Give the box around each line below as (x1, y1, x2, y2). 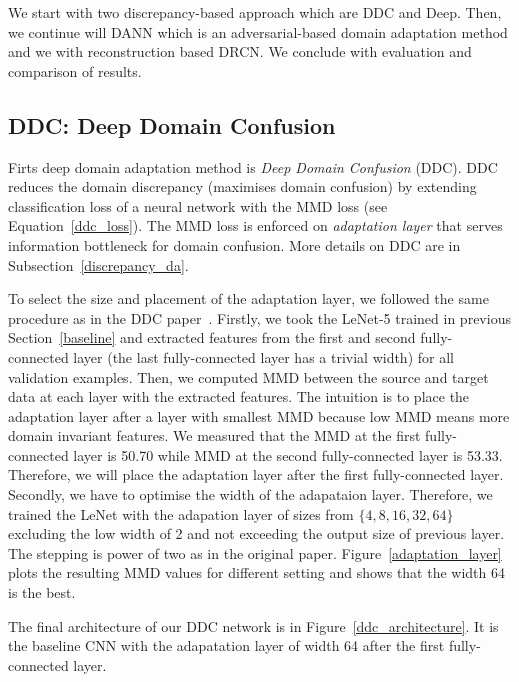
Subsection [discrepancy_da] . (8, 254, 189, 275)
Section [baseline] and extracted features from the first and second (8, 327, 416, 348)
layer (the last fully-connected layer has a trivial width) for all (73, 346, 454, 367)
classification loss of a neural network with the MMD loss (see (8, 195, 388, 216)
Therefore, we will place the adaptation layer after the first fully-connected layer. (8, 464, 504, 485)
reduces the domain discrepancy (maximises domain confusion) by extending (8, 176, 477, 197)
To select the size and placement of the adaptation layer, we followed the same (8, 288, 489, 309)
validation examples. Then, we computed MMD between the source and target (8, 366, 489, 387)
